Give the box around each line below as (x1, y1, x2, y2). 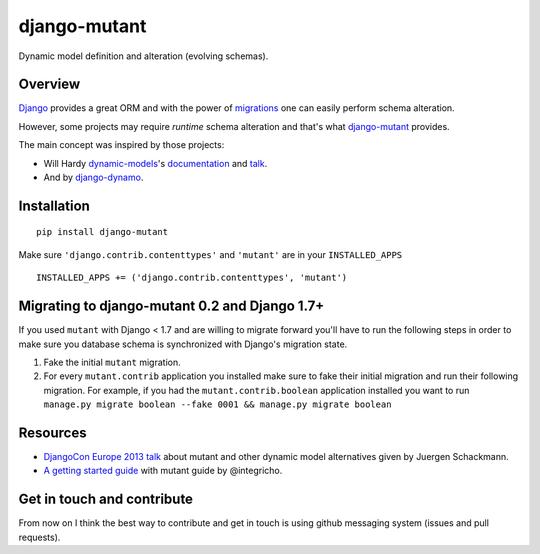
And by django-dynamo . (43, 171, 144, 184)
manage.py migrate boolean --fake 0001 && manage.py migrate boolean (43, 399, 392, 410)
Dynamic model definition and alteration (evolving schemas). (18, 50, 269, 62)
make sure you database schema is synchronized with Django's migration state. (18, 338, 348, 350)
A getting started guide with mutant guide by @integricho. (43, 465, 283, 477)
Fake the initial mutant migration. (43, 356, 181, 368)
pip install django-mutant (36, 226, 169, 238)
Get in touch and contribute (18, 491, 194, 508)
